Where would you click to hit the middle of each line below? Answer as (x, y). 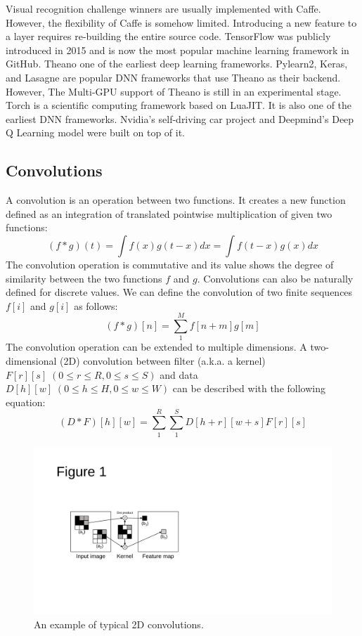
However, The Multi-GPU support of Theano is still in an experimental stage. (174, 91)
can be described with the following (249, 388)
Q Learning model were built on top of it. (96, 132)
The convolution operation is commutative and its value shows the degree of (170, 264)
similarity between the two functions (84, 278)
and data (179, 374)
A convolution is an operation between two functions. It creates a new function (176, 200)
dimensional (31, 361)
